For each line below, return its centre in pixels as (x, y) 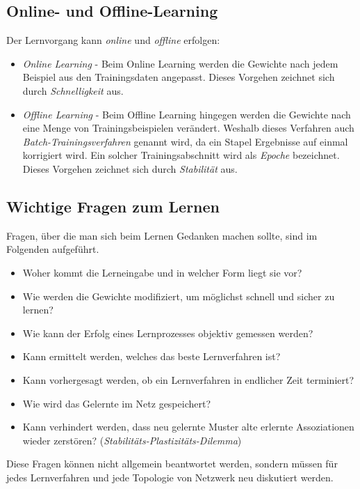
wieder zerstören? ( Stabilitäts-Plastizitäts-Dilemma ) (132, 440)
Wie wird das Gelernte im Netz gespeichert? (117, 403)
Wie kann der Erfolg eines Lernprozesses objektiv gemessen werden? (168, 333)
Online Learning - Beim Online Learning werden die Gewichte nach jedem (180, 63)
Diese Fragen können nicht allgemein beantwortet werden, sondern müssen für (172, 464)
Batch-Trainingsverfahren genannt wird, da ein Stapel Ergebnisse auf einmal (185, 141)
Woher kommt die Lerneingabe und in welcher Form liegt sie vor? (162, 272)
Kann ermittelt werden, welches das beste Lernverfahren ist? (152, 356)
